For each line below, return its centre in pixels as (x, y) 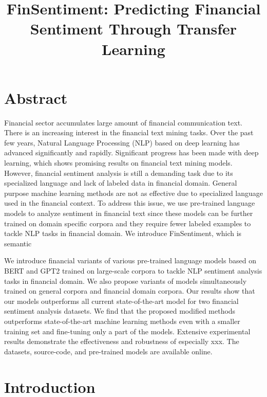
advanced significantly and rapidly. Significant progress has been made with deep (131, 152)
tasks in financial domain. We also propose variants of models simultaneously (126, 281)
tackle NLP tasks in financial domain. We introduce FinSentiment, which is (123, 233)
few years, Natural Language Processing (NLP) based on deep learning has (122, 142)
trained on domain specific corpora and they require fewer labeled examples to (128, 223)
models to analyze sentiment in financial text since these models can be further (129, 213)
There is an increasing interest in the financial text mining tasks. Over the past (129, 132)
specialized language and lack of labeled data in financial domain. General (121, 183)
